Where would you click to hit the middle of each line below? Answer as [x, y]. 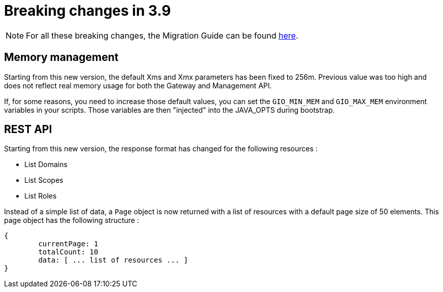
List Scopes [44, 180]
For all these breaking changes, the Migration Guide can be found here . [162, 35]
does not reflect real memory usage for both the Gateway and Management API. [138, 85]
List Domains [46, 165]
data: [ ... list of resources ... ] [113, 260]
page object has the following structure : [72, 220]
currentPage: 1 [68, 244]
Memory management [61, 57]
